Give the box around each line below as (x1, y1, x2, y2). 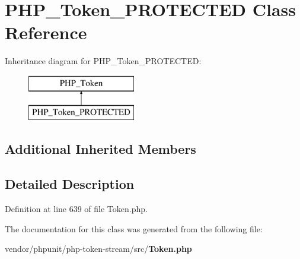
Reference (5, 20, 87, 45)
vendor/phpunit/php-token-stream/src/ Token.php (5, 242, 192, 255)
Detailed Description (5, 175, 135, 193)
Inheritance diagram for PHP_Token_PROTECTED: (5, 55, 202, 67)
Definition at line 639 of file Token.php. (5, 203, 148, 215)
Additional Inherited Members (5, 140, 196, 158)
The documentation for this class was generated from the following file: (5, 222, 263, 235)
